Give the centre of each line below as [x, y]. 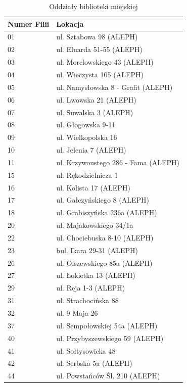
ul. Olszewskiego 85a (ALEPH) [104, 262]
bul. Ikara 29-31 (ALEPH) [97, 250]
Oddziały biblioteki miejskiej [93, 6]
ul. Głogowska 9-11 [86, 125]
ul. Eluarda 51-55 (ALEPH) [99, 49]
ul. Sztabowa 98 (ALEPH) [97, 37]
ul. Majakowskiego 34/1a [95, 225]
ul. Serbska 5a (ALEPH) [94, 363]
